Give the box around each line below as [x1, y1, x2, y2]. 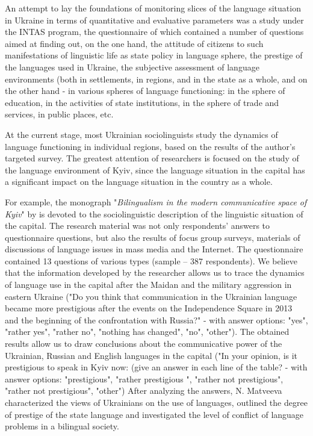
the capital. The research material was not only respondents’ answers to [5, 219, 270, 232]
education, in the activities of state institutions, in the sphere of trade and [5, 96, 279, 108]
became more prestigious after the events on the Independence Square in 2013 [5, 302, 293, 314]
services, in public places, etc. [5, 108, 114, 120]
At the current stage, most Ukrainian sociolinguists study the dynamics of [5, 128, 278, 140]
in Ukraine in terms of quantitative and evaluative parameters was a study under [5, 13, 304, 26]
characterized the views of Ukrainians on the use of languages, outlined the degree [5, 396, 308, 408]
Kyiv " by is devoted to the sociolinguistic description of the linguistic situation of [5, 207, 303, 220]
